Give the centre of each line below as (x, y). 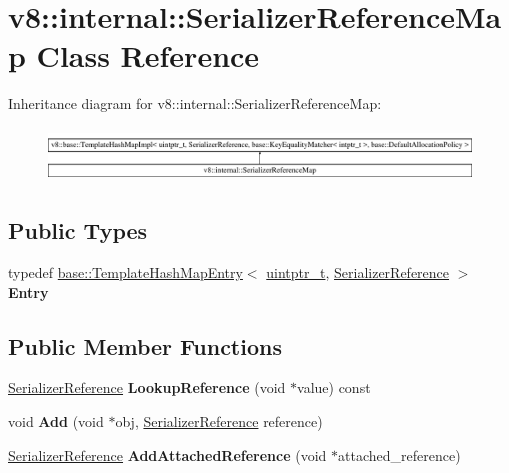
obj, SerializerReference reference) (219, 420)
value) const (334, 387)
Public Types (78, 230)
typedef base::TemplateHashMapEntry (125, 271)
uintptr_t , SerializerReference (358, 271)
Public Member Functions (145, 345)
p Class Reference (134, 55)
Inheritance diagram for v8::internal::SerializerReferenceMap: (195, 103)
